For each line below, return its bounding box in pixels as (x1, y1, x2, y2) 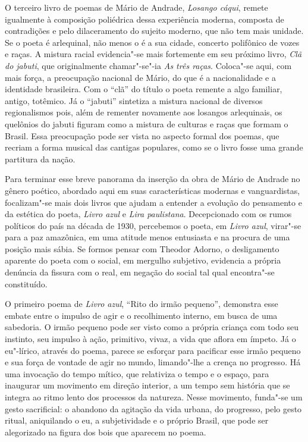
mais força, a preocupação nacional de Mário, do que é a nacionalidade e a (5, 71, 276, 83)
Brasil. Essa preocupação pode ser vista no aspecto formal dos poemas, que (5, 129, 279, 142)
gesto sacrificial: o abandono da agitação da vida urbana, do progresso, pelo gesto (5, 402, 302, 415)
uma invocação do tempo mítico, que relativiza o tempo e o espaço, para (5, 367, 269, 380)
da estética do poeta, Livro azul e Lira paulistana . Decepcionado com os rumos (5, 208, 292, 220)
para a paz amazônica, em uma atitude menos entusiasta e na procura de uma (5, 231, 290, 243)
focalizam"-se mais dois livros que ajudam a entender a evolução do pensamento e (5, 196, 302, 208)
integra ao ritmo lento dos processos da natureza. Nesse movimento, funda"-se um (5, 391, 303, 403)
